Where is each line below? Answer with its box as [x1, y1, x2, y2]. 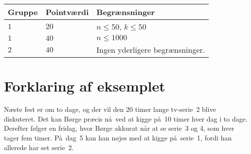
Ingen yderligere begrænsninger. [96, 44, 205, 55]
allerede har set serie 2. [4, 142, 74, 152]
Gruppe [8, 6, 38, 17]
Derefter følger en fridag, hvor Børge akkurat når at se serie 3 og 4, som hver [4, 123, 234, 133]
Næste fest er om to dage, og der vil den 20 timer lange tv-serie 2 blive [4, 104, 216, 114]
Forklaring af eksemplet [4, 76, 165, 96]
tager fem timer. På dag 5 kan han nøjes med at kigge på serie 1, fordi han [4, 132, 232, 142]
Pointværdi [45, 6, 89, 17]
